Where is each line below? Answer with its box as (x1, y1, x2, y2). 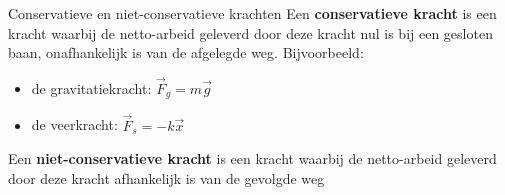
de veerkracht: (31, 114, 118, 135)
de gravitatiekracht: (31, 78, 152, 98)
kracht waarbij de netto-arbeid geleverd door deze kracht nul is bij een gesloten (8, 22, 493, 43)
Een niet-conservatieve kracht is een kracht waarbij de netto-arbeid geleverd (8, 148, 497, 169)
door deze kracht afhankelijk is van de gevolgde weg (8, 167, 325, 188)
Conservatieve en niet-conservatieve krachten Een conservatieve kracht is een (8, 3, 497, 23)
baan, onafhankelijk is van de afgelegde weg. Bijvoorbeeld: (8, 42, 364, 63)
